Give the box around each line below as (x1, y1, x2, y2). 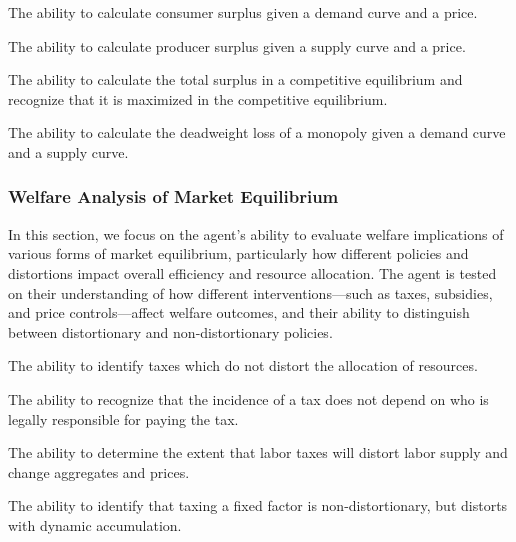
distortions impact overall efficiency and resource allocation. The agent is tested (8, 262, 497, 283)
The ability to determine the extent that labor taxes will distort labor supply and (8, 442, 508, 463)
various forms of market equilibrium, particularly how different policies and (8, 243, 469, 264)
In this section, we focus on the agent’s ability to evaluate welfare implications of (8, 223, 504, 244)
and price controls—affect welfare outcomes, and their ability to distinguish (8, 302, 470, 323)
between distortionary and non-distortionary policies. (8, 321, 333, 342)
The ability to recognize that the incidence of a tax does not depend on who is (8, 388, 489, 409)
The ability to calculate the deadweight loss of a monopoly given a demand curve (8, 122, 506, 143)
